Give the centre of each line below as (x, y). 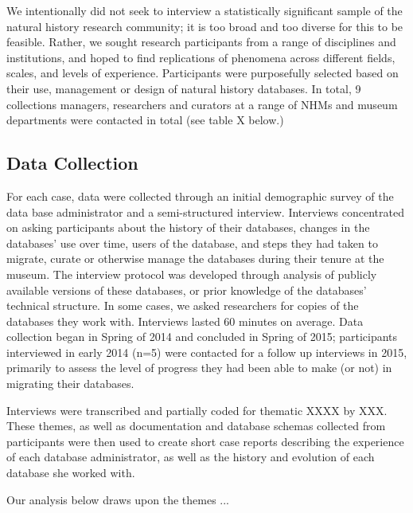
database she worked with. (71, 473)
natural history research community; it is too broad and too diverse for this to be (205, 26)
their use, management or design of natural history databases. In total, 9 (184, 88)
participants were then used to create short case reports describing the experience (205, 441)
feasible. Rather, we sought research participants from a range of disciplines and (201, 42)
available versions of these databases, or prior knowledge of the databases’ (187, 290)
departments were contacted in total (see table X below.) (145, 120)
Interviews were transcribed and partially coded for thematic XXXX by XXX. (197, 410)
